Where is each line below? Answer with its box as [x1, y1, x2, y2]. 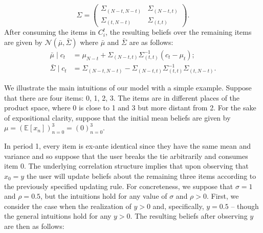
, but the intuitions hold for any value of [40, 191, 167, 201]
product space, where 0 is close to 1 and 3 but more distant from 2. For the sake [4, 102, 256, 113]
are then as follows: [4, 220, 64, 231]
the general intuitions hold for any [4, 211, 112, 221]
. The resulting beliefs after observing [130, 211, 248, 221]
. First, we [207, 191, 239, 201]
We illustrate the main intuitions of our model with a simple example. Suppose [4, 82, 252, 93]
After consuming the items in [4, 27, 96, 37]
